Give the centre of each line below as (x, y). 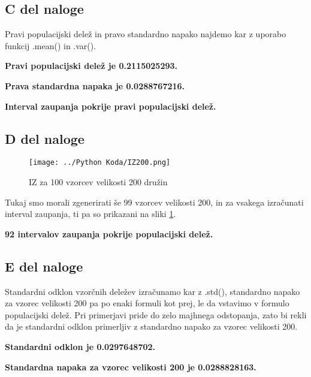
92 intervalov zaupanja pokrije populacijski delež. (109, 233)
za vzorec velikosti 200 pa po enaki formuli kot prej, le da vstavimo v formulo (147, 303)
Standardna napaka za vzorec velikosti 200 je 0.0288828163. (131, 367)
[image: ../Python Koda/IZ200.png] (100, 163)
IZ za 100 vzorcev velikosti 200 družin (98, 182)
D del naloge (45, 138)
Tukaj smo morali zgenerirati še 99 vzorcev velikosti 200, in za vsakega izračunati (154, 202)
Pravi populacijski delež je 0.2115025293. (91, 66)
